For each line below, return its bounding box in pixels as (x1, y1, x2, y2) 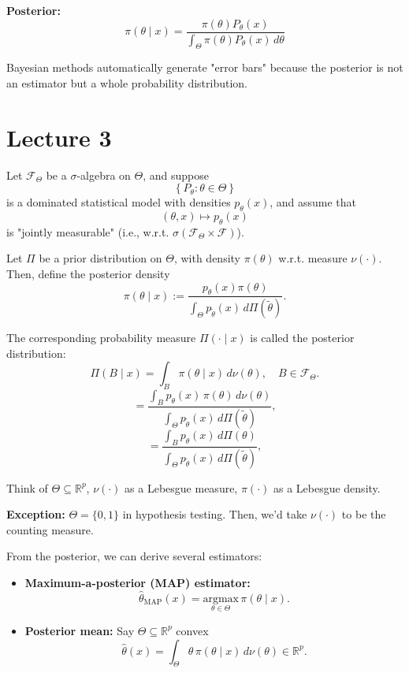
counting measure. (6, 521, 94, 537)
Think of (6, 479, 48, 496)
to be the (341, 506, 386, 522)
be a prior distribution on (39, 250, 162, 266)
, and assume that (270, 194, 357, 210)
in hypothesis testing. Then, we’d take (122, 506, 307, 522)
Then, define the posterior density (6, 265, 170, 281)
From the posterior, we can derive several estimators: (6, 548, 262, 564)
